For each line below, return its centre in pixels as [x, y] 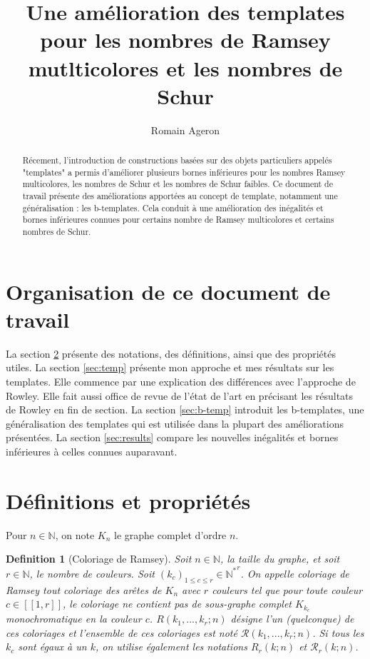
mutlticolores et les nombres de [185, 67]
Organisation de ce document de [168, 291]
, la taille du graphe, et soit [280, 559]
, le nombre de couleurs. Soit [92, 573]
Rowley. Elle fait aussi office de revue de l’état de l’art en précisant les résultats [180, 395]
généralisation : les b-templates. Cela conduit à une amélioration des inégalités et [173, 207]
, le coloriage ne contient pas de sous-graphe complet [178, 604]
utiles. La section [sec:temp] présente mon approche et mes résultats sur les [170, 367]
